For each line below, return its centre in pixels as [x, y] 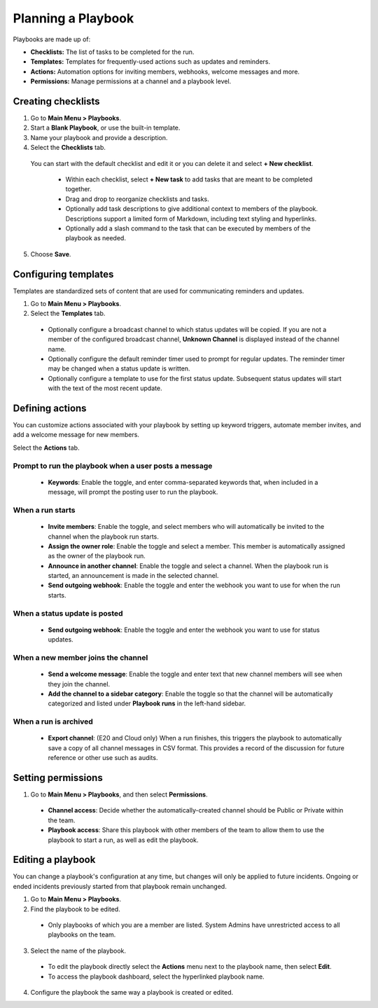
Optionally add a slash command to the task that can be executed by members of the [188, 228]
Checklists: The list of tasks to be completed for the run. [112, 52]
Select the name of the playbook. [78, 951]
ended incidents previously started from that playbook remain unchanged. [120, 886]
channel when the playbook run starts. [103, 537]
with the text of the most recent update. [105, 388]
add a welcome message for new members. [76, 435]
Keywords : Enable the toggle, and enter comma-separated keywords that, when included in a [183, 482]
